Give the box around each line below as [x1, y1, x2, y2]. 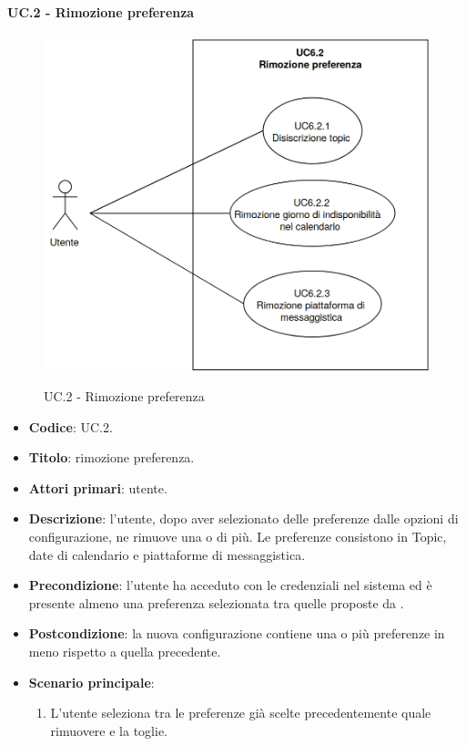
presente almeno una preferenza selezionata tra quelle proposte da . [28, 593, 404, 612]
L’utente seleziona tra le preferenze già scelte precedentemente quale [50, 703, 431, 722]
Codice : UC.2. [28, 417, 113, 436]
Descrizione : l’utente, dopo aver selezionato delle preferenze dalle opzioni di [28, 509, 459, 528]
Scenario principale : [28, 672, 155, 691]
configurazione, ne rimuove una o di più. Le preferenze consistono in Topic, [28, 527, 447, 546]
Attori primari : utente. [28, 478, 167, 497]
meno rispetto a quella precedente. [28, 641, 221, 660]
